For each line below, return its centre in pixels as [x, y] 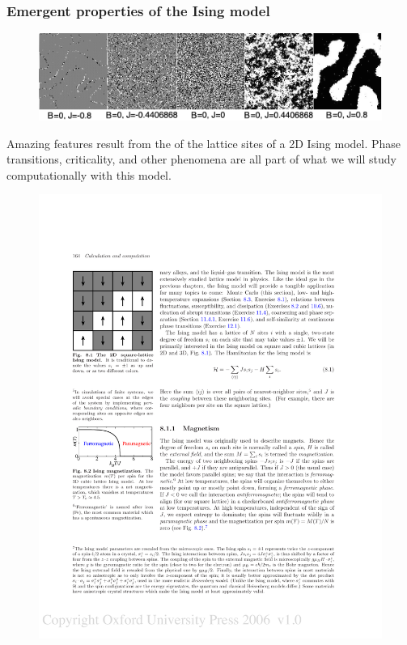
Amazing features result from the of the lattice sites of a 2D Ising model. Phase [204, 143]
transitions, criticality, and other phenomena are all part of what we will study [201, 159]
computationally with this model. [89, 174]
